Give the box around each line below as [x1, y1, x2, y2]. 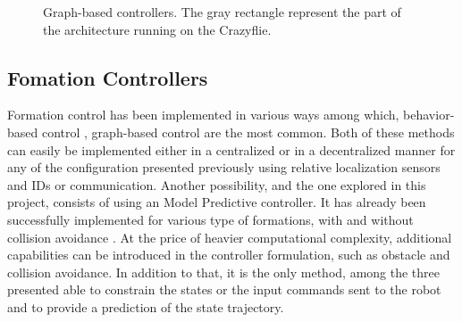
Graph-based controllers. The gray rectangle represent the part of [43, 3, 401, 21]
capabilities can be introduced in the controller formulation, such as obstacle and [7, 245, 450, 264]
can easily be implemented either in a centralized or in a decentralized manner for [7, 140, 456, 159]
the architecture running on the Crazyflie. [43, 20, 272, 38]
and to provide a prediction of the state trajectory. [7, 297, 284, 316]
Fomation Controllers [7, 63, 208, 91]
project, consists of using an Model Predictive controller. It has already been [7, 193, 426, 211]
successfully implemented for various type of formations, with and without [7, 210, 414, 228]
